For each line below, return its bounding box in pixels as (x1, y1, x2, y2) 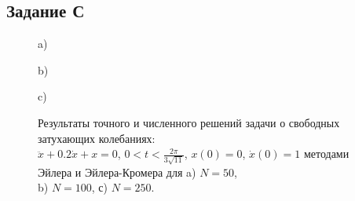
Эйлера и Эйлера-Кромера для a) (38, 163, 196, 180)
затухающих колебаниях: (38, 130, 156, 146)
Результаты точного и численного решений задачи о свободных (38, 114, 340, 130)
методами (303, 145, 350, 162)
